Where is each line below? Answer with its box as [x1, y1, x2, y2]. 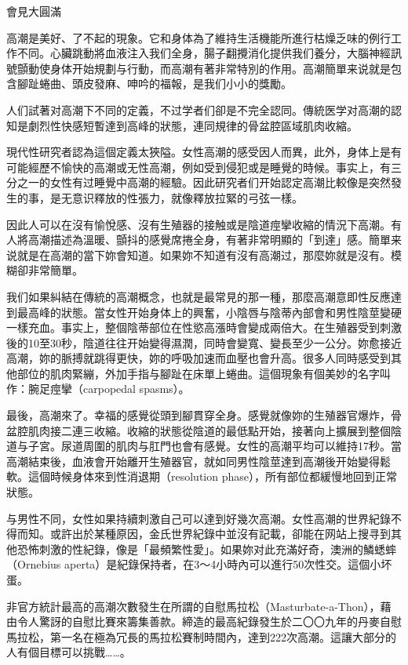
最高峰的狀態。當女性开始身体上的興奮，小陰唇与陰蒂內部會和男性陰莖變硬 [16, 303, 402, 320]
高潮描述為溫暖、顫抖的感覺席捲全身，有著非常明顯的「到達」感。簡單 [27, 231, 391, 248]
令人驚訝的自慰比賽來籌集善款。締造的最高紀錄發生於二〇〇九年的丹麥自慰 [16, 613, 402, 630]
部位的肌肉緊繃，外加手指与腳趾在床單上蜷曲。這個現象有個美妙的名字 [16, 365, 380, 381]
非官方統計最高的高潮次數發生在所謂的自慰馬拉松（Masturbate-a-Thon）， [6, 598, 381, 614]
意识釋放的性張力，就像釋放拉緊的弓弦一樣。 [71, 189, 303, 205]
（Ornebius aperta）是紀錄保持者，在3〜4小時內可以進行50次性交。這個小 [6, 556, 381, 572]
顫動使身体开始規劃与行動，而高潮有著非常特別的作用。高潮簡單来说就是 [16, 60, 391, 76]
